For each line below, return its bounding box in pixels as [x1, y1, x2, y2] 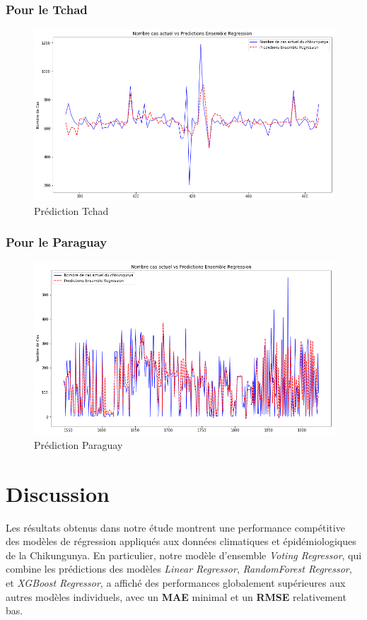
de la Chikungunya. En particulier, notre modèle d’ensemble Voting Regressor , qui [6, 547, 362, 562]
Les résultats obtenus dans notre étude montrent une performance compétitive [6, 520, 345, 534]
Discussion [6, 479, 110, 508]
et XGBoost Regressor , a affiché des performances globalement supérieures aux [6, 575, 346, 590]
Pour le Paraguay [6, 233, 107, 251]
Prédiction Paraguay [34, 437, 123, 452]
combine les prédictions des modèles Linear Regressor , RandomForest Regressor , [6, 561, 352, 576]
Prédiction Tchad [34, 203, 109, 218]
